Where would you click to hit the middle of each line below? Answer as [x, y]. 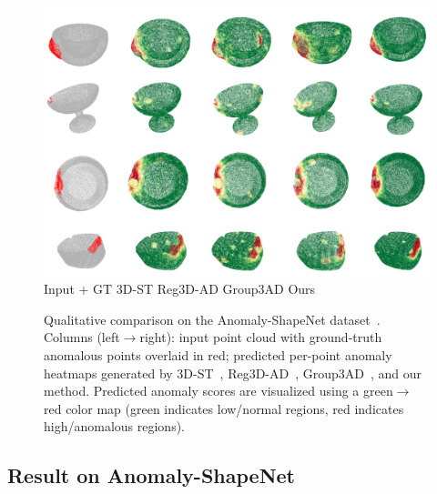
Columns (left [82, 337]
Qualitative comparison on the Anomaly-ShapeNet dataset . [212, 319]
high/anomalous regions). [114, 426]
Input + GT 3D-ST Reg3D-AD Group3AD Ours [180, 289]
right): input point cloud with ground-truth [261, 337]
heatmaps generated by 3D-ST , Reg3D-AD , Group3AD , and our [233, 373]
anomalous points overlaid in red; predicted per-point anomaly [218, 355]
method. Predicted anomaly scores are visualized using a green [218, 391]
